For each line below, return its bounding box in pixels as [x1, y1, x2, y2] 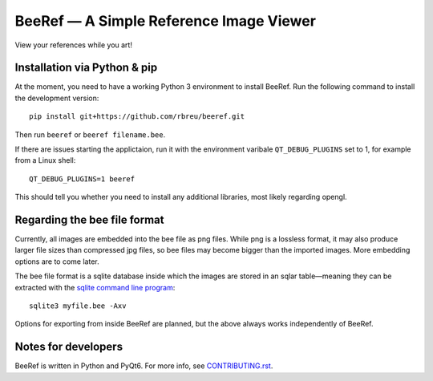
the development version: [14, 93, 99, 103]
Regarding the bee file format [14, 213, 164, 226]
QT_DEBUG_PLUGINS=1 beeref [29, 174, 136, 184]
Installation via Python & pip [14, 61, 158, 75]
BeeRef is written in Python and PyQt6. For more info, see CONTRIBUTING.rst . [14, 361, 273, 371]
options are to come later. [14, 257, 99, 266]
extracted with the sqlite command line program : [14, 282, 176, 292]
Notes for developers [14, 340, 123, 354]
